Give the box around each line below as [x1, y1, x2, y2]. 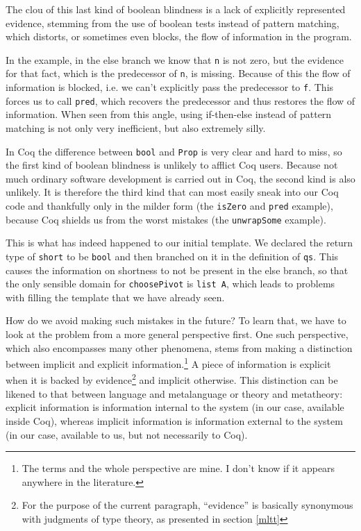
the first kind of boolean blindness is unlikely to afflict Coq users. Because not [6, 158, 338, 172]
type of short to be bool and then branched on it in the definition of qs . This [6, 248, 339, 263]
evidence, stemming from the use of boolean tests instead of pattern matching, [6, 15, 339, 30]
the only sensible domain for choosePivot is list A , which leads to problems [6, 276, 335, 291]
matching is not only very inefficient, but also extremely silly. [6, 121, 266, 135]
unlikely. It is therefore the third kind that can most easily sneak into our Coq [6, 185, 339, 199]
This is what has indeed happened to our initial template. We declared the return [6, 235, 353, 250]
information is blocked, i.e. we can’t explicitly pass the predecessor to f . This [6, 80, 334, 94]
